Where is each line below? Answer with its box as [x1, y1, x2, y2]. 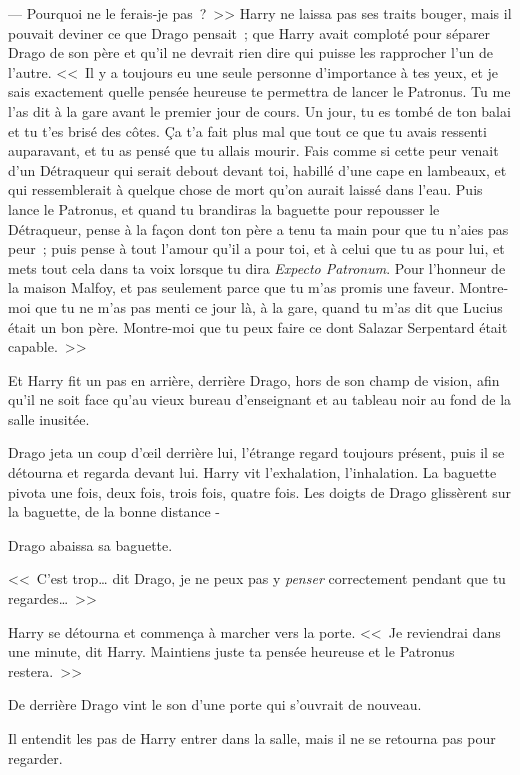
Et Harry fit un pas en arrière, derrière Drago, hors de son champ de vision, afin [8, 369, 500, 390]
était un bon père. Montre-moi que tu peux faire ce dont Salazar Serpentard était [8, 316, 508, 337]
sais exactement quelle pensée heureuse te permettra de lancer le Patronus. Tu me [8, 81, 511, 102]
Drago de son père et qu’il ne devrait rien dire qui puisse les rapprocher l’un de [8, 42, 493, 63]
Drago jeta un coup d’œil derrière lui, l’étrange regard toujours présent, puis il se [8, 442, 505, 463]
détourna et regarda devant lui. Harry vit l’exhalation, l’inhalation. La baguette [8, 462, 497, 483]
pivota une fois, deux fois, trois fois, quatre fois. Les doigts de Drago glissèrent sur [8, 481, 512, 502]
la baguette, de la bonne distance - [8, 501, 221, 522]
